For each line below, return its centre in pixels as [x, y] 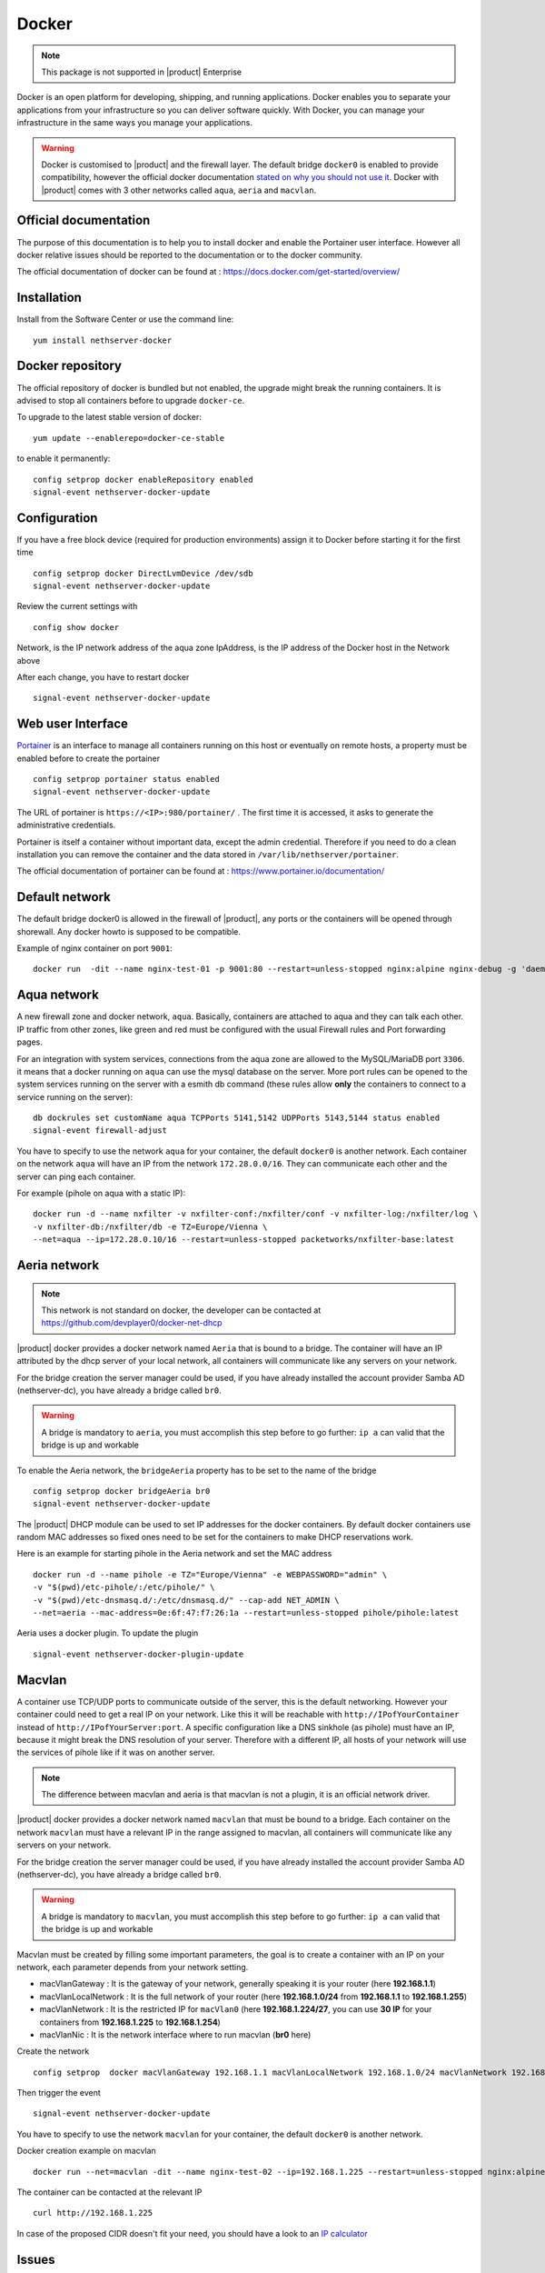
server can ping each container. [76, 1177]
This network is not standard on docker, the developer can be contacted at [181, 1310]
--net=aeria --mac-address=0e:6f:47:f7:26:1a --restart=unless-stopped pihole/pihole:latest [246, 1613]
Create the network [53, 2051]
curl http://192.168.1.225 [93, 2213]
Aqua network [58, 995]
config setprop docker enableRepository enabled [143, 479]
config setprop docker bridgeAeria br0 [122, 1491]
